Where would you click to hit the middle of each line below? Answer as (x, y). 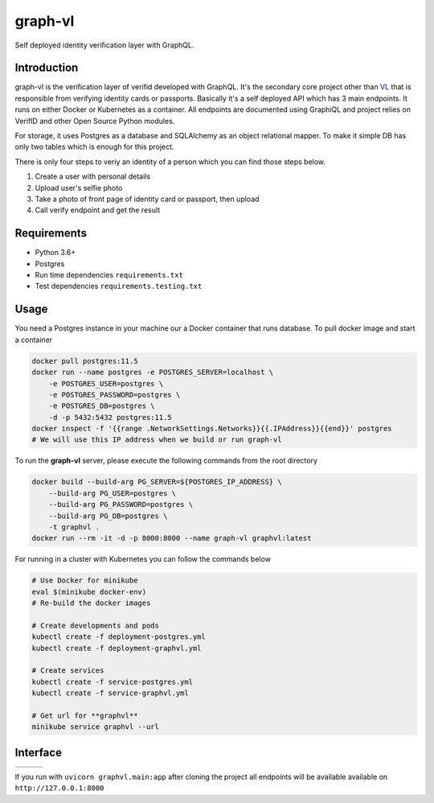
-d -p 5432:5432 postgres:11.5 (110, 417)
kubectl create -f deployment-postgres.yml (119, 637)
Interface (38, 752)
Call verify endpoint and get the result (98, 210)
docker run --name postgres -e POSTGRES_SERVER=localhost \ (153, 373)
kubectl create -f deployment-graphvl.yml (117, 648)
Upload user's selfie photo (79, 187)
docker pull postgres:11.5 (85, 361)
